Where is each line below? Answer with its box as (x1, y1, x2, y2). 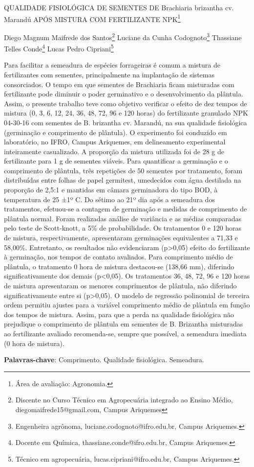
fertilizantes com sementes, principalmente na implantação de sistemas (4, 69, 214, 79)
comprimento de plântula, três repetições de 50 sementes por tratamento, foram (4, 165, 243, 175)
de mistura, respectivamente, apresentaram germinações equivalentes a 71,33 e (4, 233, 238, 243)
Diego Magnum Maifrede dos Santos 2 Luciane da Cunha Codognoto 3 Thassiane (4, 30, 242, 42)
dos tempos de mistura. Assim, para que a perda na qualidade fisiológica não (4, 309, 234, 319)
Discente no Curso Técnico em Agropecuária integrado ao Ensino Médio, (15, 395, 233, 405)
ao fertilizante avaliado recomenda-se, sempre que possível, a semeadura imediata (4, 328, 247, 338)
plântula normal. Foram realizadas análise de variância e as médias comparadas (4, 213, 242, 223)
